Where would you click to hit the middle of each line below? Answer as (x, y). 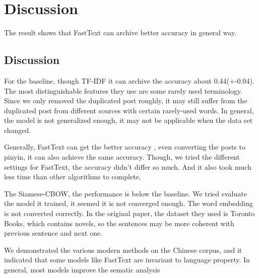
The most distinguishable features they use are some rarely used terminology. (123, 90)
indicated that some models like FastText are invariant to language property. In (127, 260)
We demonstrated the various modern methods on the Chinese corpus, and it (123, 250)
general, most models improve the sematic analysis (82, 270)
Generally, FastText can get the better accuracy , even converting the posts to (125, 147)
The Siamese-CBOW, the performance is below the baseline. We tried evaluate (125, 193)
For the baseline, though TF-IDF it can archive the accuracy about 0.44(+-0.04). (129, 80)
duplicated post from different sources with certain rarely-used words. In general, (129, 110)
